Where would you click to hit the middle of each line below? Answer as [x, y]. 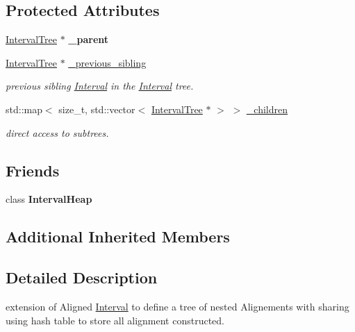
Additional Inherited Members [118, 236]
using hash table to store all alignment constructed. [115, 320]
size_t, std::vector [97, 109]
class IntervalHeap [49, 199]
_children [267, 109]
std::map [24, 109]
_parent [89, 39]
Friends [33, 170]
